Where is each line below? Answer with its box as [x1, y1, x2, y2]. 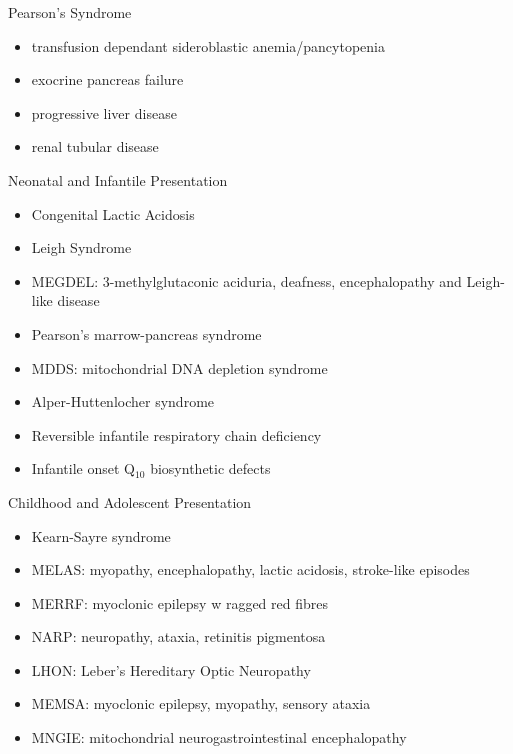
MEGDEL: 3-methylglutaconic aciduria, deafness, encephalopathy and [31, 270, 462, 291]
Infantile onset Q [31, 458, 135, 479]
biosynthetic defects [150, 458, 271, 479]
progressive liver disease [31, 102, 177, 123]
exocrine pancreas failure [31, 69, 184, 90]
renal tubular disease [31, 136, 159, 157]
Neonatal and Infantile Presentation [8, 169, 228, 190]
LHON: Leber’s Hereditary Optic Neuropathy [31, 659, 311, 680]
